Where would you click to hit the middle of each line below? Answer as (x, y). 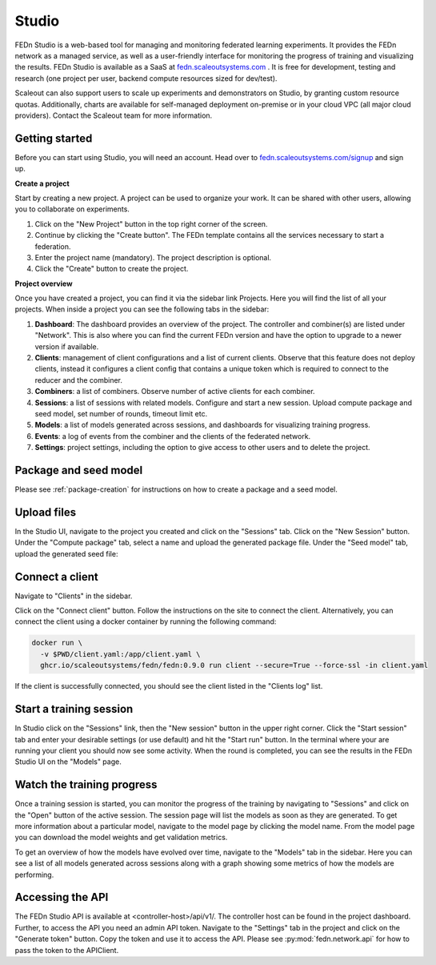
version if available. (67, 346)
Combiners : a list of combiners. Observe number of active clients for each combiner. (175, 392)
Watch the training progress (86, 785)
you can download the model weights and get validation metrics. (121, 838)
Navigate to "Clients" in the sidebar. (74, 596)
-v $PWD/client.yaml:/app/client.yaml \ (120, 654)
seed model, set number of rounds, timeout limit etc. (121, 414)
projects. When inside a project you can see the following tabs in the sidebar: (142, 309)
